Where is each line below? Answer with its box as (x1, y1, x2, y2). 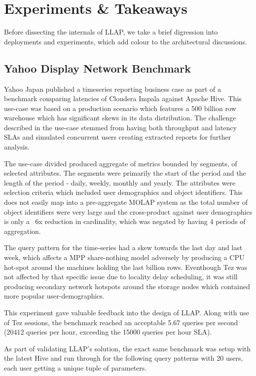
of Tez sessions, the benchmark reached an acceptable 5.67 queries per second (4, 317, 238, 327)
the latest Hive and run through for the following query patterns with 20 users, (4, 353, 243, 363)
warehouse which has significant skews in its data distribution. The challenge (4, 113, 236, 123)
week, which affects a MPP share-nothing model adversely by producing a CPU (4, 252, 245, 263)
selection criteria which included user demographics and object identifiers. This (4, 187, 243, 197)
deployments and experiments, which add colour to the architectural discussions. (4, 36, 247, 46)
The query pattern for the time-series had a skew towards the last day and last (4, 242, 243, 253)
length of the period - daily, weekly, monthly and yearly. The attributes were (4, 177, 236, 188)
